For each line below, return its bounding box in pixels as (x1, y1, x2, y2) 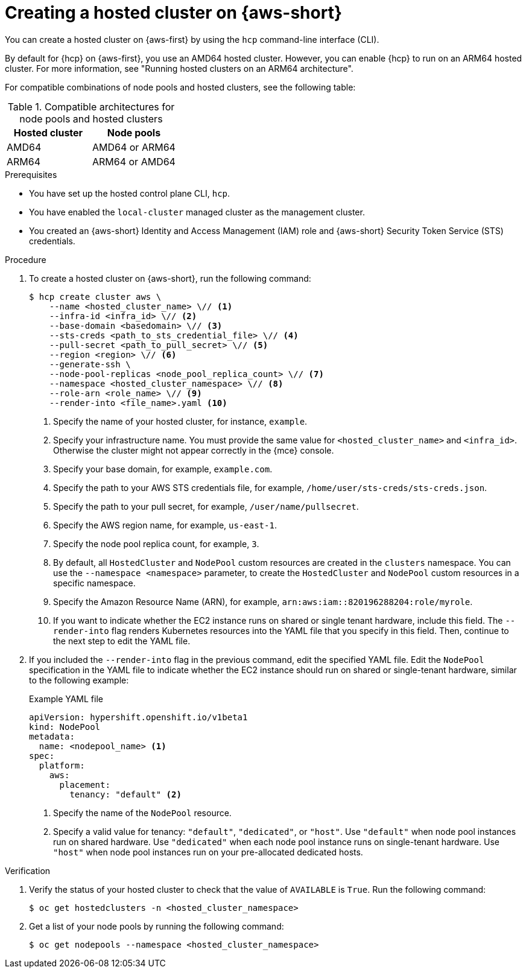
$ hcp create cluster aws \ (29, 291, 162, 302)
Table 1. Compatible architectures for (7, 100, 175, 113)
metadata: (29, 731, 75, 741)
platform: (39, 760, 85, 770)
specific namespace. (53, 577, 136, 588)
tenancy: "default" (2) (69, 789, 182, 799)
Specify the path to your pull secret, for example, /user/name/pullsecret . (53, 501, 359, 512)
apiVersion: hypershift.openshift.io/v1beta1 (29, 712, 248, 722)
